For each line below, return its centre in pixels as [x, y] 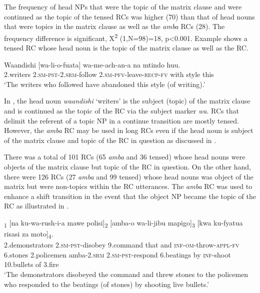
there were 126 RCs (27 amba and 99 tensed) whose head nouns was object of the [129, 176]
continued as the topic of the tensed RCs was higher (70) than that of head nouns [129, 16]
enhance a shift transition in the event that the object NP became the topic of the [130, 196]
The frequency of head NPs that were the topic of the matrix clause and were [123, 6]
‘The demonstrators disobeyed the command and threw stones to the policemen [126, 274]
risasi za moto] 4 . [29, 234]
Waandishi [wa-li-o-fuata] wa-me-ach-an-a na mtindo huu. [92, 64]
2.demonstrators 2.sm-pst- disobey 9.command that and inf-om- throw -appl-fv [122, 245]
